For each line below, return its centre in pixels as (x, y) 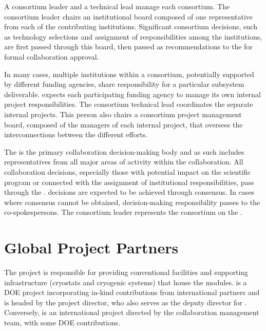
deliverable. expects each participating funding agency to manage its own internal (133, 94)
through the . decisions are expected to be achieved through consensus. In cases (129, 192)
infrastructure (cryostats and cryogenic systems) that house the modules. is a (126, 282)
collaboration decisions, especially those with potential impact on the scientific (128, 171)
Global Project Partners (91, 247)
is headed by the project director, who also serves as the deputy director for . (126, 302)
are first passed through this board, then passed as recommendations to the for (128, 47)
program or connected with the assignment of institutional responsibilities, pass (129, 182)
